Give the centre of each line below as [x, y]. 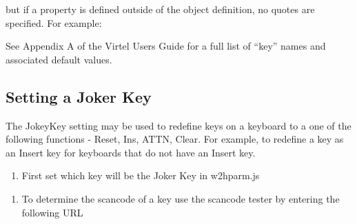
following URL [52, 212]
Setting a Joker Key [79, 96]
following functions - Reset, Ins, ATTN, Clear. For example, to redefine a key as [175, 139]
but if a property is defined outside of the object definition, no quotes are [160, 9]
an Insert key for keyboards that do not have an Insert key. [131, 152]
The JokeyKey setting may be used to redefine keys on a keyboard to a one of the [178, 125]
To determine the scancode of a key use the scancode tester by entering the [181, 198]
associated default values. [59, 59]
